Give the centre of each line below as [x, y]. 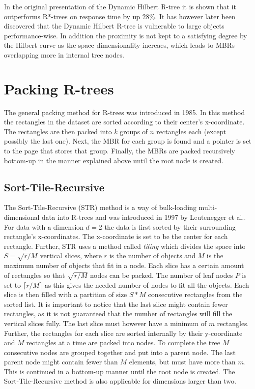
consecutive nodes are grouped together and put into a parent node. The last [120, 352]
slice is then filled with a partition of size [66, 294]
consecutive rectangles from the [195, 294]
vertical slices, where [71, 255]
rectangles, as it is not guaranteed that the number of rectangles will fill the [118, 314]
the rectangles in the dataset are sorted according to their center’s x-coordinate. [124, 122]
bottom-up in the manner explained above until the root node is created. [114, 160]
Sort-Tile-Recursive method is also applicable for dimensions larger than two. [120, 381]
